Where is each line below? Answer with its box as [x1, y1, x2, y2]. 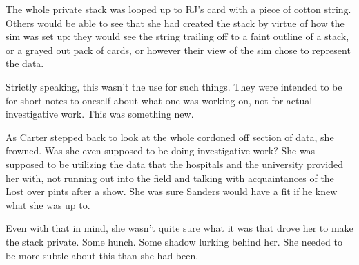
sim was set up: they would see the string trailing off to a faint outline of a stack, [6, 29, 349, 44]
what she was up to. [6, 197, 90, 212]
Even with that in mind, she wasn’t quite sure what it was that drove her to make [6, 221, 353, 235]
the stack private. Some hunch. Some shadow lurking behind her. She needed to [6, 234, 342, 248]
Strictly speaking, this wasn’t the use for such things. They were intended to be [6, 79, 342, 93]
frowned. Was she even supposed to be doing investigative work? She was [6, 143, 316, 158]
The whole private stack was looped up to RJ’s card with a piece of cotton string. [6, 2, 351, 16]
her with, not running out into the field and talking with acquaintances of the [6, 170, 334, 185]
